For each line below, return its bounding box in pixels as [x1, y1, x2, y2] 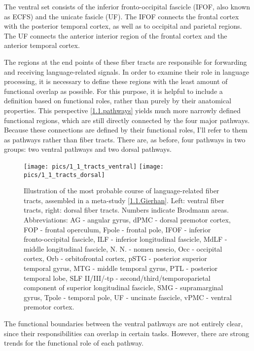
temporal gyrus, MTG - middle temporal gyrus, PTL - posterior [24, 263, 218, 273]
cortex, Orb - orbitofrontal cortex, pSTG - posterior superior [24, 253, 207, 263]
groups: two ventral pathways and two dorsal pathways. [4, 144, 172, 154]
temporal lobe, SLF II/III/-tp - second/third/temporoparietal [24, 272, 211, 283]
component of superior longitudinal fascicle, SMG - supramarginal [24, 282, 223, 293]
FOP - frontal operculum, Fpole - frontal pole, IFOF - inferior [24, 224, 211, 234]
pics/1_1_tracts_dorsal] [24, 171, 105, 178]
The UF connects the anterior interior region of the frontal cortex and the [4, 30, 227, 41]
